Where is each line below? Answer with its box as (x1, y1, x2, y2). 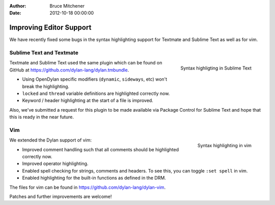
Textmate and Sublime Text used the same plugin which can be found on (9, 60, 162, 66)
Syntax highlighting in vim (197, 143, 252, 149)
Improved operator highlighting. (22, 160, 89, 167)
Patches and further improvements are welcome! (9, 193, 112, 200)
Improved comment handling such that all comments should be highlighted (22, 146, 179, 152)
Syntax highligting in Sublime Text (180, 65, 252, 71)
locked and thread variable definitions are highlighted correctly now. (22, 90, 170, 96)
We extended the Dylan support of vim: (9, 137, 92, 143)
